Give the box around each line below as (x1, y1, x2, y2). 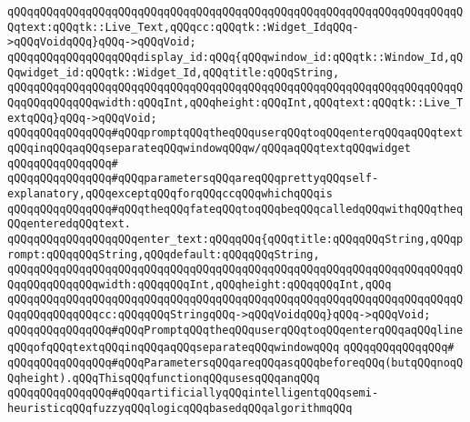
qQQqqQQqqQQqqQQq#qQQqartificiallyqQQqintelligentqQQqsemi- (7, 387, 379, 400)
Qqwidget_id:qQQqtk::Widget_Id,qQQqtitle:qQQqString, (7, 65, 340, 79)
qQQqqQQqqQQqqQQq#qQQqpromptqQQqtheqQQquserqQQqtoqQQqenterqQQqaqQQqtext (7, 126, 464, 140)
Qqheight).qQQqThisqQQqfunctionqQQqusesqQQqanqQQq (7, 371, 320, 385)
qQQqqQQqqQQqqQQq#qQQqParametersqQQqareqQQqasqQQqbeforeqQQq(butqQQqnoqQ (7, 357, 464, 370)
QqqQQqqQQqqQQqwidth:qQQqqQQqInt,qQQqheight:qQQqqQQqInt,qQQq (7, 277, 392, 291)
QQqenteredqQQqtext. (7, 217, 132, 231)
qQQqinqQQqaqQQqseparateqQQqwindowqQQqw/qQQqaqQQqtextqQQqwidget (7, 141, 411, 155)
